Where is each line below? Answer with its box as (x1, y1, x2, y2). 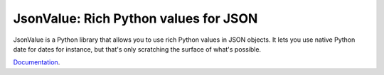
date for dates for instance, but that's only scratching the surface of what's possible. (13, 45, 262, 53)
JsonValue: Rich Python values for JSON (13, 11, 258, 26)
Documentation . (13, 58, 60, 67)
